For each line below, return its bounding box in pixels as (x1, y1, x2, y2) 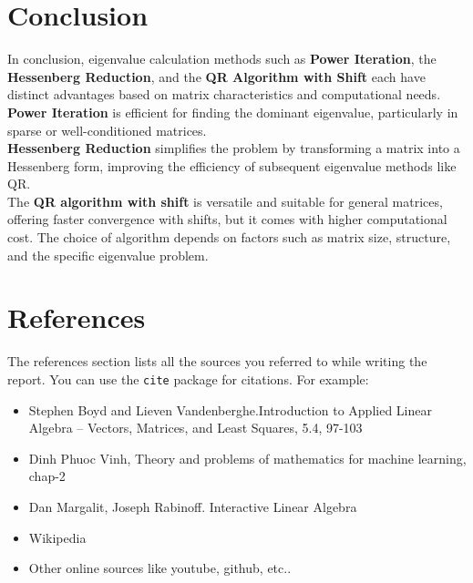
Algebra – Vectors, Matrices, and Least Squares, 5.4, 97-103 (28, 418, 363, 437)
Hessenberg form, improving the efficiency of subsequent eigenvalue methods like (7, 156, 457, 175)
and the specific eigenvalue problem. (7, 245, 209, 264)
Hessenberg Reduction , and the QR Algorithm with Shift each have (7, 66, 426, 86)
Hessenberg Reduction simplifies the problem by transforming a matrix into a (7, 138, 460, 158)
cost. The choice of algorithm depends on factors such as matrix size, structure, (7, 228, 451, 247)
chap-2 (28, 466, 66, 486)
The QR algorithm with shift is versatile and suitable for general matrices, (7, 191, 443, 210)
